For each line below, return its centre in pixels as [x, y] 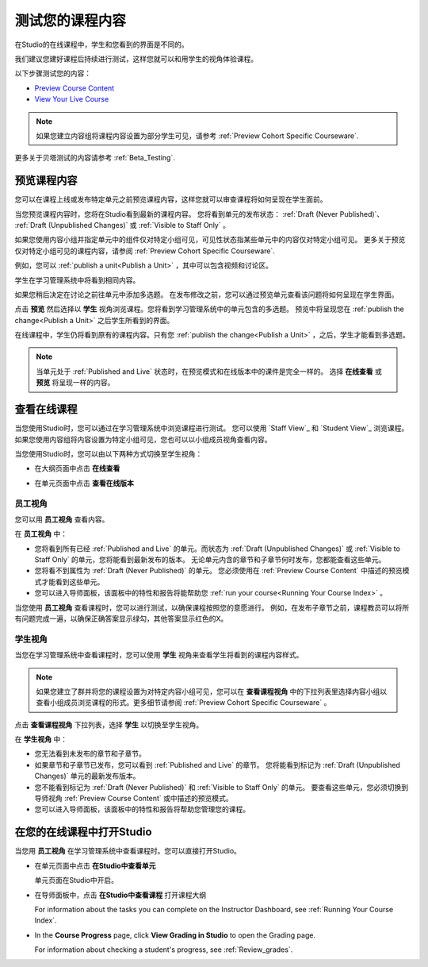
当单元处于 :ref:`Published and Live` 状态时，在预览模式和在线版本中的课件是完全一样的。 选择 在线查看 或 [209, 371]
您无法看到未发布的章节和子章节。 [90, 753]
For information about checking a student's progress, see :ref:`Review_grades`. [164, 950]
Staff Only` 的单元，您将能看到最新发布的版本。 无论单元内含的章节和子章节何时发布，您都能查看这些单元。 [210, 560]
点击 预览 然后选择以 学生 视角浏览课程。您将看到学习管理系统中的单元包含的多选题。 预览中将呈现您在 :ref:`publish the [209, 309]
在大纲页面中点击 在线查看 [77, 468]
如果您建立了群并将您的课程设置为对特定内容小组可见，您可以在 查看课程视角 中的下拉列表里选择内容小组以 [212, 692]
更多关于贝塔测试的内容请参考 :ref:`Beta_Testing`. [95, 158]
